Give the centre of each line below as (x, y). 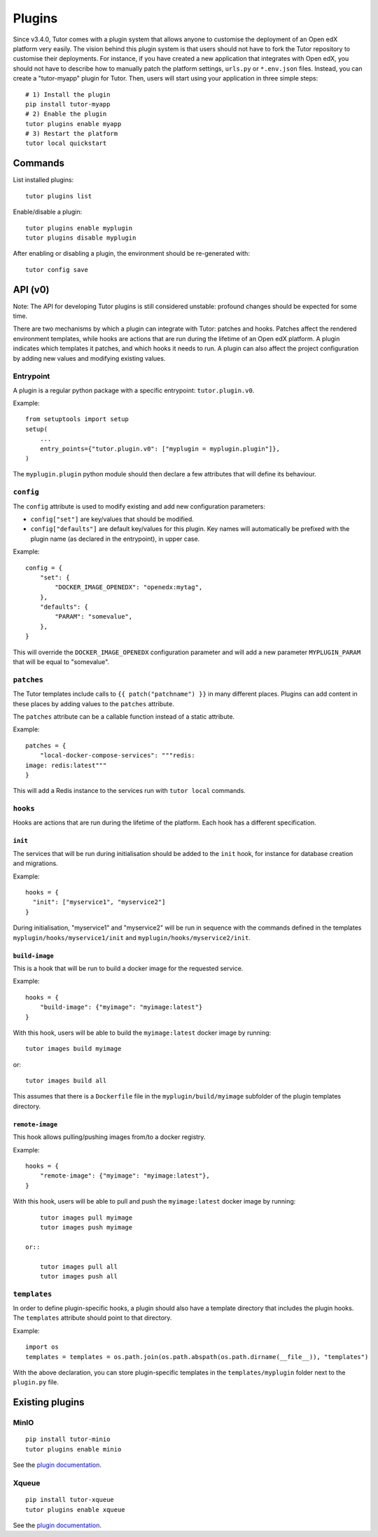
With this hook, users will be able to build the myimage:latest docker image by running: (142, 1033)
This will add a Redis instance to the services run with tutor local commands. (129, 791)
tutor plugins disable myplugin (81, 237)
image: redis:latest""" (66, 765)
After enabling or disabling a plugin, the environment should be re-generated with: (131, 254)
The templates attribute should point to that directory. (92, 1318)
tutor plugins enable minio (73, 1449)
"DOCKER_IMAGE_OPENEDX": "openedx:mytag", (129, 587)
